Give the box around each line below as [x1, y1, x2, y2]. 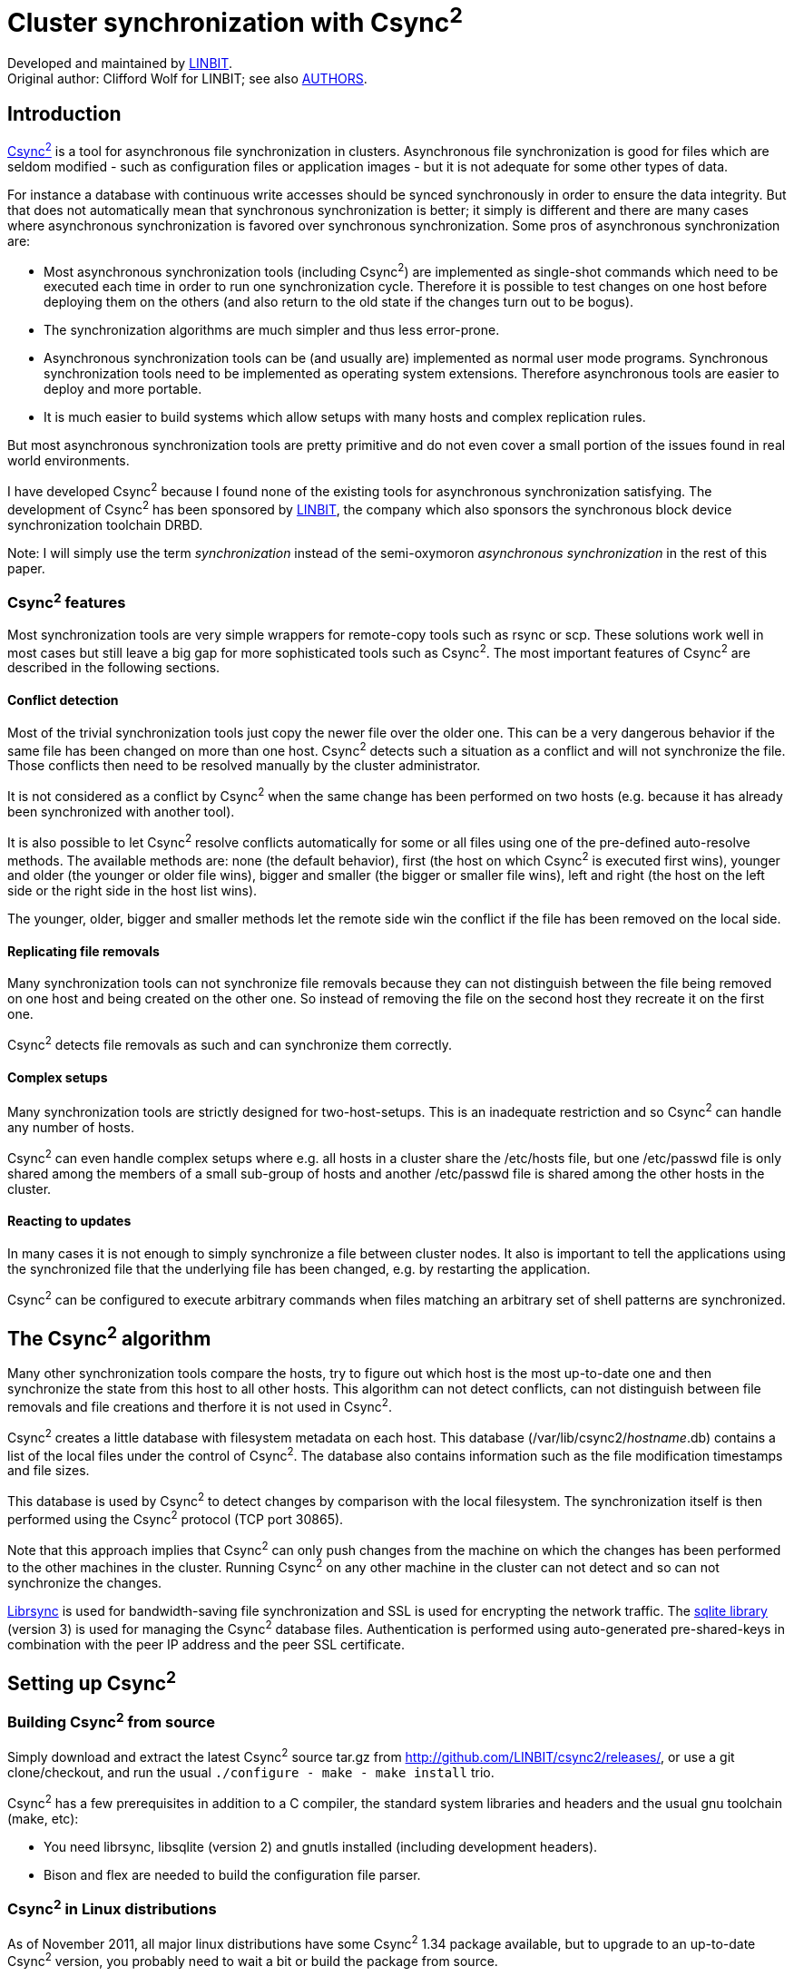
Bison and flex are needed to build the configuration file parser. [44, 1866, 421, 1883]
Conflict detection [7, 692, 119, 709]
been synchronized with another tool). [7, 803, 235, 819]
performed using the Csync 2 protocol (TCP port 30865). [7, 1509, 344, 1527]
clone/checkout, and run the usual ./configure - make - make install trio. [7, 1764, 495, 1780]
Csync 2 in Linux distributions [7, 1896, 217, 1919]
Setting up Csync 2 [7, 1668, 177, 1696]
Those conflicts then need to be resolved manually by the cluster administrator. [7, 758, 481, 774]
